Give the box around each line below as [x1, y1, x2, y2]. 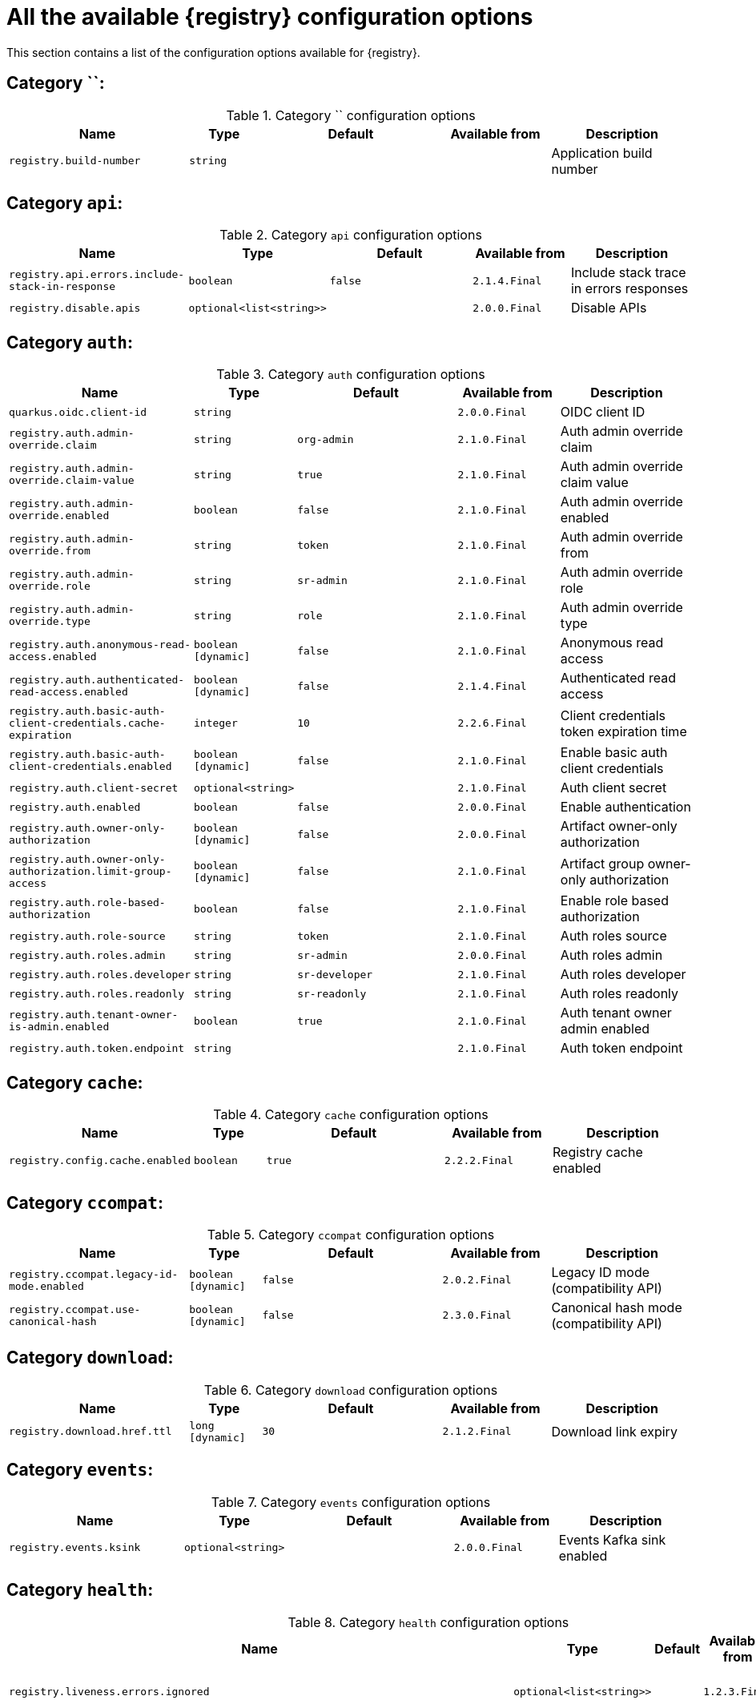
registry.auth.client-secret [9, 781, 179, 794]
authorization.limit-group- [9, 865, 172, 878]
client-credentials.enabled [9, 760, 172, 773]
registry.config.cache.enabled [9, 1154, 191, 1166]
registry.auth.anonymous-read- [9, 638, 191, 651]
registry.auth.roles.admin [9, 949, 166, 961]
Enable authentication [560, 799, 691, 816]
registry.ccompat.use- [9, 1303, 141, 1315]
